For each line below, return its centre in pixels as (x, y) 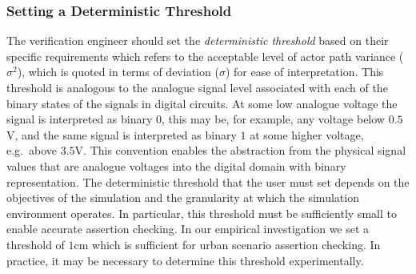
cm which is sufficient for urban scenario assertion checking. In (227, 244)
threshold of (36, 244)
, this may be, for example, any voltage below (273, 119)
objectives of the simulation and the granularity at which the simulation (183, 197)
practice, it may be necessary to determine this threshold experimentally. (185, 260)
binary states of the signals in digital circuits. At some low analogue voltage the (202, 103)
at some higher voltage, (307, 134)
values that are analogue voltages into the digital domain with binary (176, 165)
